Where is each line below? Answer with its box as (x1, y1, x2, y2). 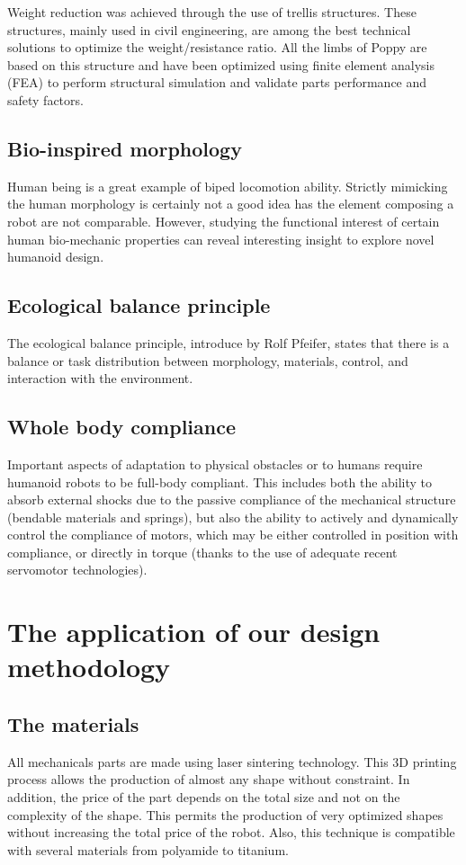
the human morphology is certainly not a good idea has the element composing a (7, 194, 454, 213)
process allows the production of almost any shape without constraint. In (7, 770, 410, 789)
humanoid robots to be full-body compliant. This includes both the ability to (7, 472, 433, 491)
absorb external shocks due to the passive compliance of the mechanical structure (7, 490, 456, 509)
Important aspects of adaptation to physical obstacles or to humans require (7, 454, 423, 473)
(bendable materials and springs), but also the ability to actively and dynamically (7, 507, 459, 526)
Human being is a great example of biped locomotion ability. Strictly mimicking (7, 176, 448, 195)
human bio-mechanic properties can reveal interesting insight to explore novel (7, 229, 435, 248)
